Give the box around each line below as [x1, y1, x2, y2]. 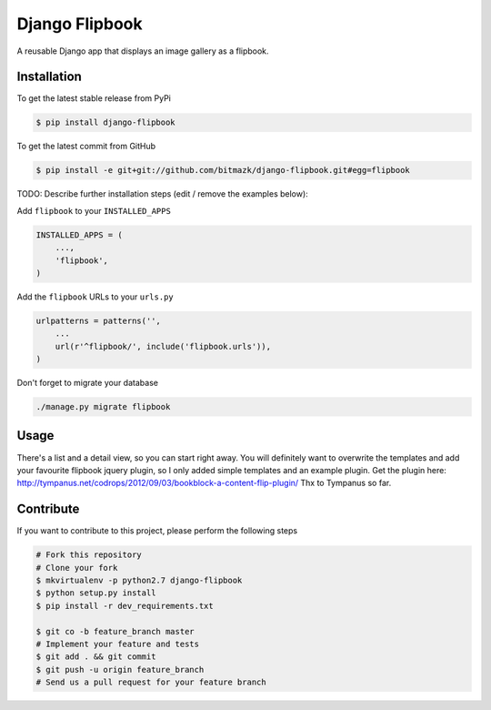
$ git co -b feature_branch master [35, 626, 195, 636]
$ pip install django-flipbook [35, 117, 176, 127]
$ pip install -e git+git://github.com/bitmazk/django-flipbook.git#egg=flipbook [35, 165, 411, 176]
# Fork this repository [35, 550, 143, 560]
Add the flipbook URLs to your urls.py [16, 291, 175, 302]
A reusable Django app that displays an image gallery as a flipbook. [16, 46, 269, 56]
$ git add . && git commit [35, 652, 156, 662]
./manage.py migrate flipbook [35, 401, 171, 412]
